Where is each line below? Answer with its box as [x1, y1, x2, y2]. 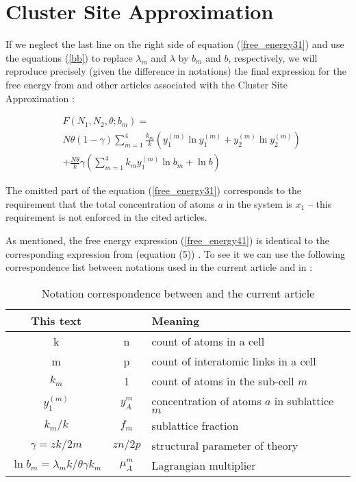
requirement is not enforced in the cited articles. [5, 210, 207, 224]
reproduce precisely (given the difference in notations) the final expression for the [5, 64, 346, 78]
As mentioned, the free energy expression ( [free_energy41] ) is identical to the [5, 232, 329, 247]
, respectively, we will [228, 50, 318, 64]
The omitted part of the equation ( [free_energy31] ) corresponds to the [5, 183, 302, 197]
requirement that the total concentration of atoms [5, 196, 215, 210]
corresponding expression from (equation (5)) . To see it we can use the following [5, 246, 345, 261]
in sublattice [274, 392, 334, 409]
